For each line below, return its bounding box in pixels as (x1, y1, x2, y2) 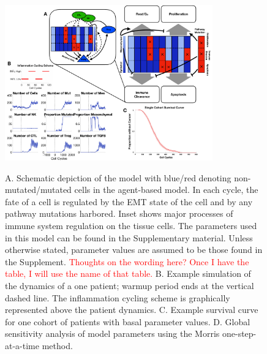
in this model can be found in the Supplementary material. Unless (5, 231, 253, 244)
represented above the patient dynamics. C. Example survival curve (5, 303, 258, 316)
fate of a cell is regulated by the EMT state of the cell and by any (5, 195, 253, 208)
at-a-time (5, 339, 39, 352)
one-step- (222, 327, 257, 340)
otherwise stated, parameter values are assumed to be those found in (5, 243, 263, 256)
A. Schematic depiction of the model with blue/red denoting (5, 171, 231, 184)
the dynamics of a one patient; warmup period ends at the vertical (5, 279, 254, 292)
